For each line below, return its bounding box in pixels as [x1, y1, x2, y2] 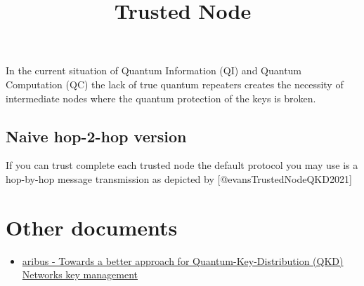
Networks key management [22, 267, 138, 282]
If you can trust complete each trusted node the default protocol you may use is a [6, 158, 358, 172]
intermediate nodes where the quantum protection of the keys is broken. [6, 90, 316, 105]
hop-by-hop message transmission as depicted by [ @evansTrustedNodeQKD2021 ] [6, 171, 352, 186]
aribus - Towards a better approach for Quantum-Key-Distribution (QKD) [22, 253, 344, 268]
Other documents [6, 212, 178, 241]
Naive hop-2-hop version [6, 125, 187, 147]
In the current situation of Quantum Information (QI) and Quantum [6, 63, 302, 78]
